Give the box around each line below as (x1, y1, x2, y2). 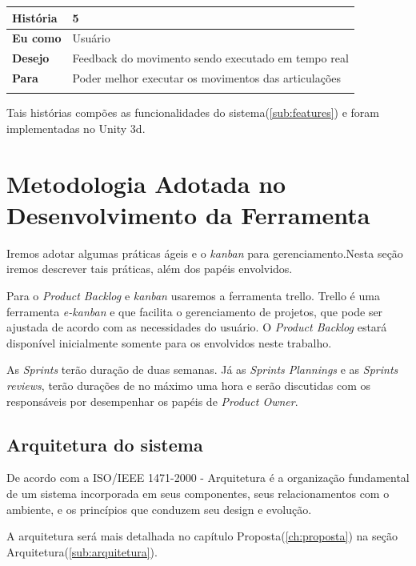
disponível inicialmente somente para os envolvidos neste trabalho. (6, 334, 332, 351)
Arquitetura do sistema (6, 432, 203, 456)
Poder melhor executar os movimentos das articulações (72, 70, 342, 86)
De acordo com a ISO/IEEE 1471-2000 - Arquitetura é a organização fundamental (6, 469, 410, 486)
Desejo (12, 50, 50, 66)
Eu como (12, 30, 62, 46)
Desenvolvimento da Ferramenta (6, 198, 370, 231)
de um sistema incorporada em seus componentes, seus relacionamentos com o (6, 485, 390, 502)
